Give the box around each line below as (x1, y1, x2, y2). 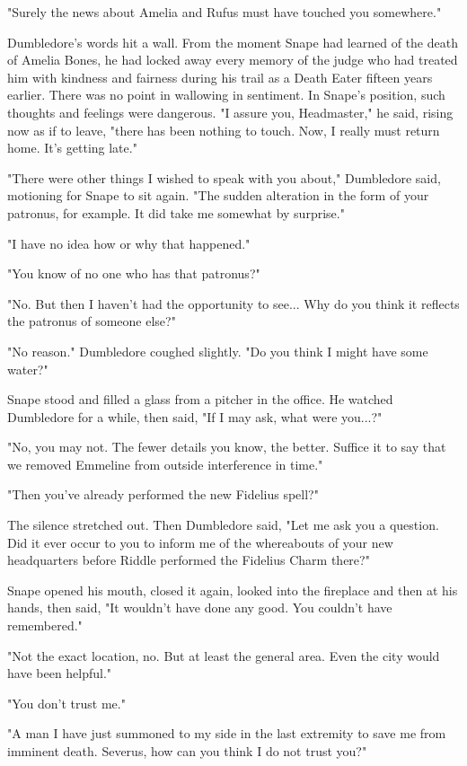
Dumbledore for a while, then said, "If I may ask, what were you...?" (7, 407, 383, 426)
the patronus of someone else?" (7, 312, 176, 330)
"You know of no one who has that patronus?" (7, 264, 260, 283)
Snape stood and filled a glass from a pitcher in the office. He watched (7, 390, 393, 409)
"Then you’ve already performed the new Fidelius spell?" (7, 485, 319, 504)
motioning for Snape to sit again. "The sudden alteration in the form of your (7, 186, 429, 205)
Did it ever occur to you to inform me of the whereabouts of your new (7, 533, 393, 551)
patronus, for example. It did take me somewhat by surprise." (7, 203, 345, 222)
